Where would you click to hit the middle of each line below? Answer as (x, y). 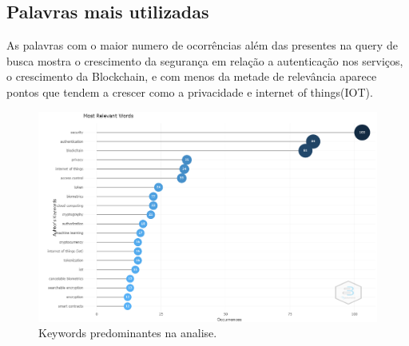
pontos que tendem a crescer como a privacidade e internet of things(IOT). (190, 91)
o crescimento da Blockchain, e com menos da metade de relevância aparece (192, 76)
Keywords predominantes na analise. (128, 333)
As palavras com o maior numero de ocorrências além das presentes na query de (202, 45)
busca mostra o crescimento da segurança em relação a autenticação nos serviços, (205, 60)
